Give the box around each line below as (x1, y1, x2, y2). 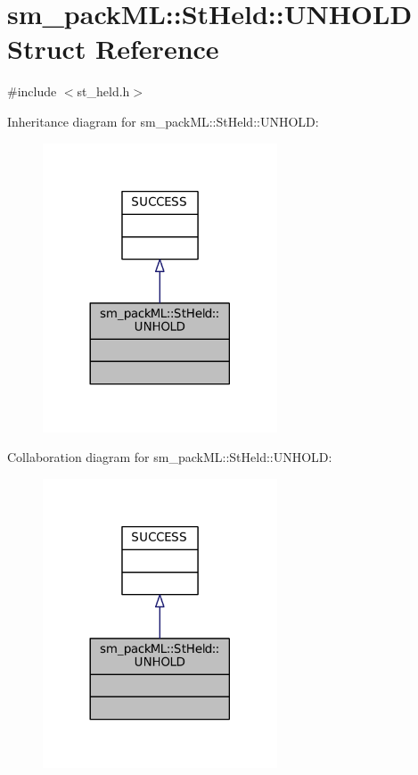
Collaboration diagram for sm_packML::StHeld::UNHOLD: (7, 448, 332, 466)
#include (7, 82, 57, 101)
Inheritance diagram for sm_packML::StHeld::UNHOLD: (7, 111, 319, 130)
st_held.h (77, 82, 130, 101)
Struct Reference (7, 30, 219, 67)
